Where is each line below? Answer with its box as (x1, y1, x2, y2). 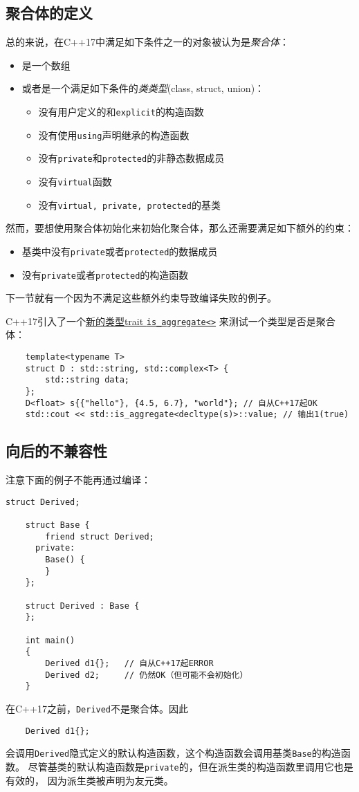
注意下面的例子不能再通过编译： (6, 472, 151, 487)
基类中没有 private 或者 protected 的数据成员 (21, 243, 218, 258)
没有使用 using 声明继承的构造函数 (38, 127, 190, 142)
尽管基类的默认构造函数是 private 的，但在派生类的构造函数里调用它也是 (28, 759, 353, 773)
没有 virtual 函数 (38, 174, 112, 188)
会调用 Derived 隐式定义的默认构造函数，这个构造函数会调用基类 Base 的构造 (6, 746, 341, 760)
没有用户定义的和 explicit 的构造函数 (38, 104, 204, 118)
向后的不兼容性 (6, 440, 107, 461)
